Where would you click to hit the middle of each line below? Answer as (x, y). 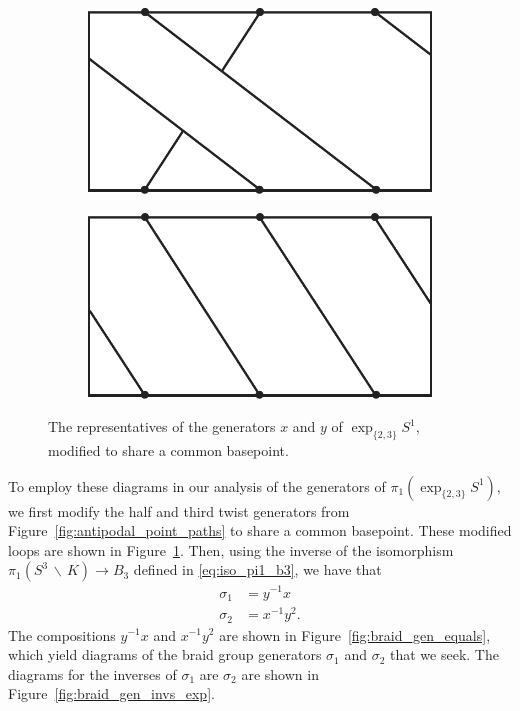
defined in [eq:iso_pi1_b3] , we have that (257, 569)
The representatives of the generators (162, 426)
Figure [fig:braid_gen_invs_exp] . (111, 693)
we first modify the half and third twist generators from (179, 510)
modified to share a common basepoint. (168, 450)
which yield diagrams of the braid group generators (165, 654)
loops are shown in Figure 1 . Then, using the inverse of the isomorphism (231, 549)
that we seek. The (444, 654)
